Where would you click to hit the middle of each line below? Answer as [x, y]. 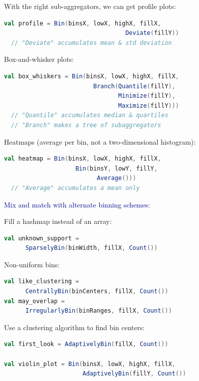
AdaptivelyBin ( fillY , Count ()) [134, 374]
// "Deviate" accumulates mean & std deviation [92, 43]
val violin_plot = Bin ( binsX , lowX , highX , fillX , [90, 364]
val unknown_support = [42, 238]
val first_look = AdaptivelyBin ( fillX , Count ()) [86, 344]
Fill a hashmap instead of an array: [58, 221]
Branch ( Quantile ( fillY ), [134, 86]
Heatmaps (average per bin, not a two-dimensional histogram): [100, 141]
